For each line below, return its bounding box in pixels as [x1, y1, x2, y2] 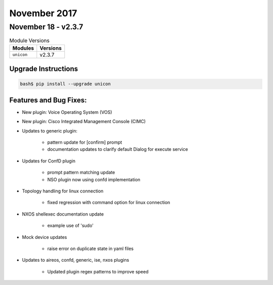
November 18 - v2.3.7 [9, 22, 83, 31]
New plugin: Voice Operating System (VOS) [22, 109, 112, 115]
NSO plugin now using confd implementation [47, 176, 141, 182]
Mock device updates [22, 234, 67, 240]
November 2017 [9, 8, 77, 19]
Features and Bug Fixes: [9, 96, 87, 104]
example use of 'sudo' [47, 223, 94, 229]
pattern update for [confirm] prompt [47, 139, 122, 145]
